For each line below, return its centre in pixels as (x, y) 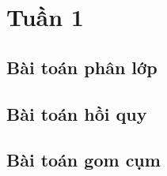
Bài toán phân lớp (82, 67)
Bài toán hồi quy (77, 113)
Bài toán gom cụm (83, 160)
